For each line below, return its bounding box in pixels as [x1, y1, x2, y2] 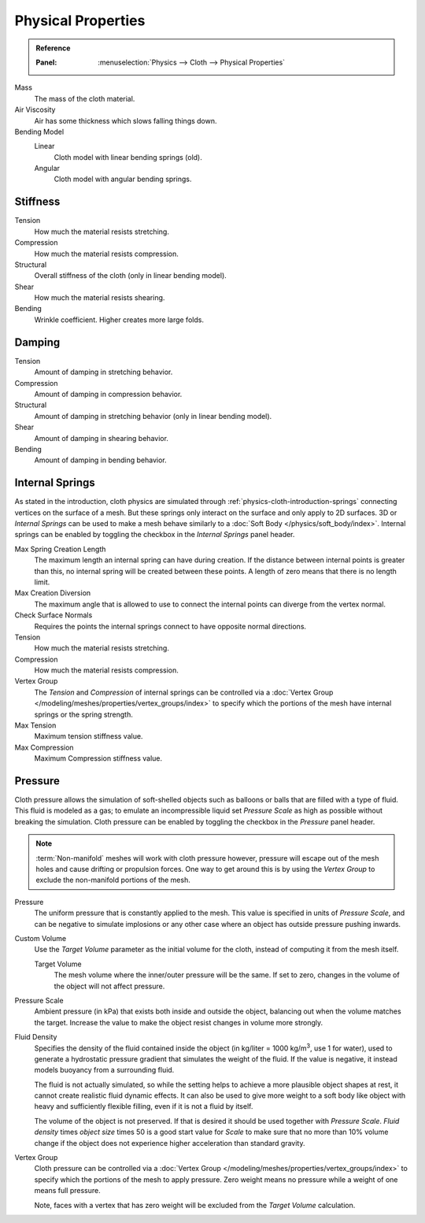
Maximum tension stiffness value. [34, 732, 143, 741]
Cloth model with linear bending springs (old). [54, 152, 202, 161]
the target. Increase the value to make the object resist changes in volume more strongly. [34, 1017, 323, 1027]
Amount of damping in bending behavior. [34, 455, 167, 465]
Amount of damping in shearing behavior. [34, 433, 169, 443]
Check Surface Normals [14, 610, 93, 620]
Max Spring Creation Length [14, 544, 106, 554]
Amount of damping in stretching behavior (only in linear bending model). [34, 411, 272, 421]
